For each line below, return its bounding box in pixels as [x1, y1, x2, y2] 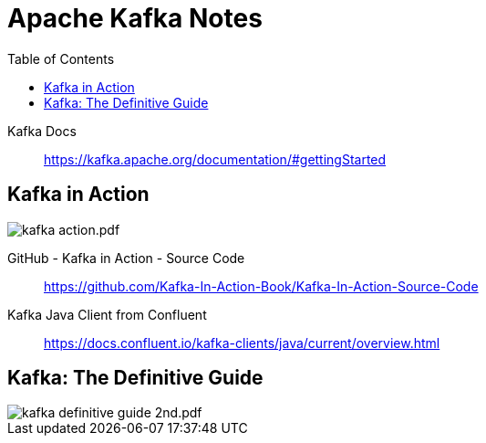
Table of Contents [7, 50, 115, 67]
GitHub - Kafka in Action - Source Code [7, 249, 245, 266]
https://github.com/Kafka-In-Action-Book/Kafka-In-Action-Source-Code [44, 278, 479, 294]
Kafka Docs [7, 122, 77, 139]
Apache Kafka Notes [7, 3, 263, 34]
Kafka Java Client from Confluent [7, 306, 207, 322]
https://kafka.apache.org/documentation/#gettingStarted [44, 151, 387, 167]
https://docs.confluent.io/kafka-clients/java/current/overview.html [44, 334, 440, 351]
